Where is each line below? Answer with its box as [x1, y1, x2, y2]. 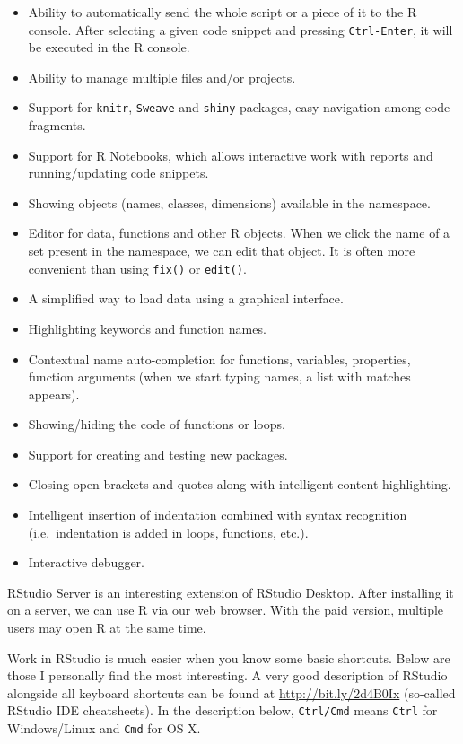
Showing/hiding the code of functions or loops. [28, 415, 285, 433]
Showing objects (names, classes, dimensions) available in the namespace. [28, 193, 431, 212]
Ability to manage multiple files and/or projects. [28, 67, 296, 86]
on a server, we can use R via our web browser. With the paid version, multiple [7, 600, 444, 619]
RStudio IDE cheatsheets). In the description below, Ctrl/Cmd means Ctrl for [7, 701, 438, 720]
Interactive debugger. [28, 553, 144, 572]
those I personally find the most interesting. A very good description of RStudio [7, 666, 448, 685]
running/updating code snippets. [28, 163, 209, 182]
